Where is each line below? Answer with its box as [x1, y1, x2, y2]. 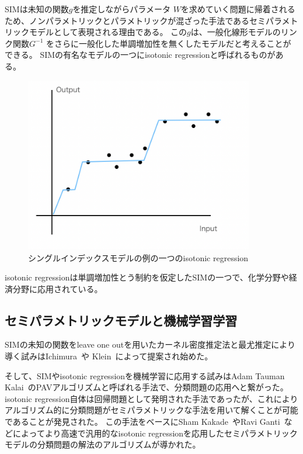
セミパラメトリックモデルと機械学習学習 [5, 311, 238, 329]
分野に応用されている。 [12, 282, 103, 294]
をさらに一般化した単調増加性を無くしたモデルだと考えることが [46, 37, 291, 49]
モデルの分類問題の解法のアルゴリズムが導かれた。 [5, 438, 201, 450]
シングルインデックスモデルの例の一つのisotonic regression [28, 251, 249, 264]
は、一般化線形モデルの [190, 26, 281, 38]
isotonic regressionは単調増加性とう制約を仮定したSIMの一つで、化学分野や [5, 271, 289, 283]
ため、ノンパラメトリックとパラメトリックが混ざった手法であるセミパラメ [5, 14, 290, 26]
